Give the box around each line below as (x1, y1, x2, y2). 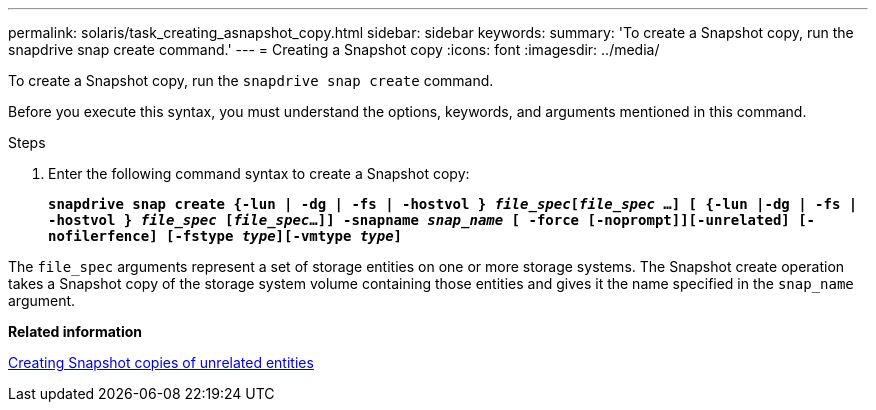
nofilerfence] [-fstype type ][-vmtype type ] (48, 228, 403, 244)
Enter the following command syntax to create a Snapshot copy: (48, 165, 470, 182)
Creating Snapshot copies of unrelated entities (8, 354, 314, 371)
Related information (8, 323, 143, 340)
